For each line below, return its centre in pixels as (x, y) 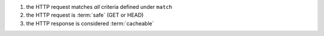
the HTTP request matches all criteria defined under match (99, 7)
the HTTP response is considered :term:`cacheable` (90, 23)
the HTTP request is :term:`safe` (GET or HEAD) (85, 15)
